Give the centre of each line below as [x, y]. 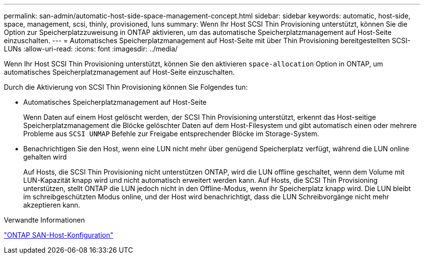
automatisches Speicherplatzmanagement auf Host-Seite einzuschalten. [119, 72]
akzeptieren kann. [52, 205]
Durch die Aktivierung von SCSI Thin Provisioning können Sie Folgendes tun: [126, 87]
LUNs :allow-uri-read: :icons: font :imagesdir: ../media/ [91, 49]
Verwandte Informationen [45, 220]
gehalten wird [45, 157]
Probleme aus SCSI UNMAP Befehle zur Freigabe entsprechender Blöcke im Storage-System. [171, 134]
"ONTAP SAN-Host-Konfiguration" [59, 235]
